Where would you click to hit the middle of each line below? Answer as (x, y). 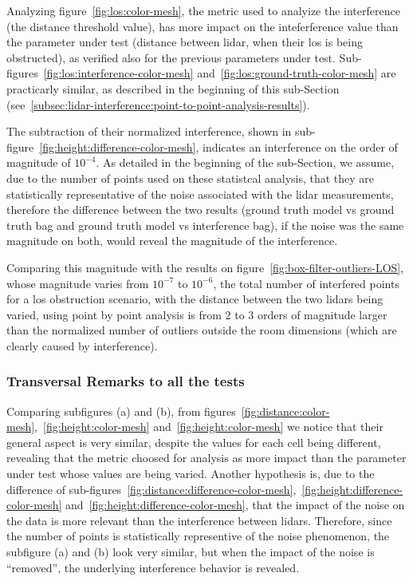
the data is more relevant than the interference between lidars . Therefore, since (199, 520)
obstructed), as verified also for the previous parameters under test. (171, 57)
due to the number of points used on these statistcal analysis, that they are (191, 178)
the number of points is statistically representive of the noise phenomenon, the (198, 536)
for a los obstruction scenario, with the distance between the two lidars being (195, 299)
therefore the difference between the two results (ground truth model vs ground (201, 209)
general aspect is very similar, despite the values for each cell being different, (194, 442)
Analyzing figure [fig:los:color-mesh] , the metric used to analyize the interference (203, 10)
